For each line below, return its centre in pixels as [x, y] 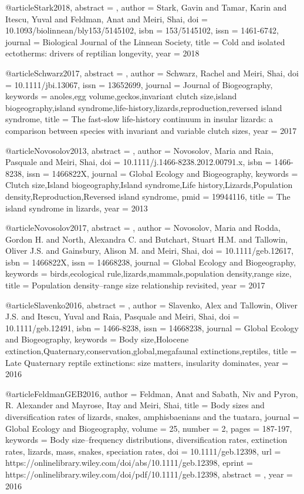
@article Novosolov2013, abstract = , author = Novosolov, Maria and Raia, [139, 150]
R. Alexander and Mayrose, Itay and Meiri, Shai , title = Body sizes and [135, 405]
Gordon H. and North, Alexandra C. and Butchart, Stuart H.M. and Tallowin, [147, 239]
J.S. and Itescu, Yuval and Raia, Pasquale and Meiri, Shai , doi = [122, 316]
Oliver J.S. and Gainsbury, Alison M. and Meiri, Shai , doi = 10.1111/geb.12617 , [150, 251]
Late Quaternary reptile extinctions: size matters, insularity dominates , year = [147, 362]
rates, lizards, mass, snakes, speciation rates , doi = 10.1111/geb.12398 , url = [143, 451]
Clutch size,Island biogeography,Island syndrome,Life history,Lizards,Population [149, 185]
